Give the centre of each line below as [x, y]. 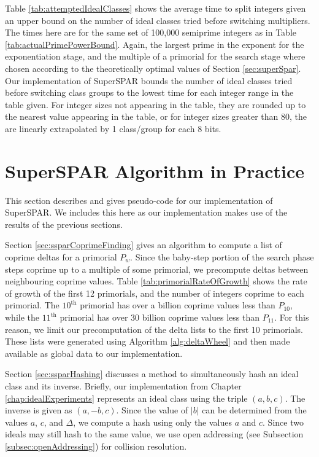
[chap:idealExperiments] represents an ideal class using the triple [126, 398]
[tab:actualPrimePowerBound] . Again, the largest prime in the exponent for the [155, 44]
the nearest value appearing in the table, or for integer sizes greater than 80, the [156, 116]
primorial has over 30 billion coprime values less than [159, 317]
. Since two [283, 422]
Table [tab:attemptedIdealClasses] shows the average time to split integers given [156, 8]
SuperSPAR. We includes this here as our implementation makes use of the [146, 212]
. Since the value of [152, 410]
